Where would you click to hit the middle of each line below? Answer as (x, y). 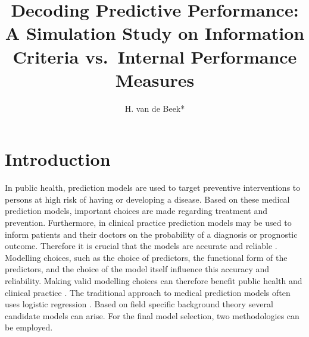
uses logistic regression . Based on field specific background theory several (139, 304)
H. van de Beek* (155, 108)
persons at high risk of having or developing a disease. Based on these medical (147, 199)
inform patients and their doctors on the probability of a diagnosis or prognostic (151, 234)
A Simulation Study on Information (155, 33)
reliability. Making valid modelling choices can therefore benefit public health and (154, 280)
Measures (155, 79)
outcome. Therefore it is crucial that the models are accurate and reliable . (141, 246)
